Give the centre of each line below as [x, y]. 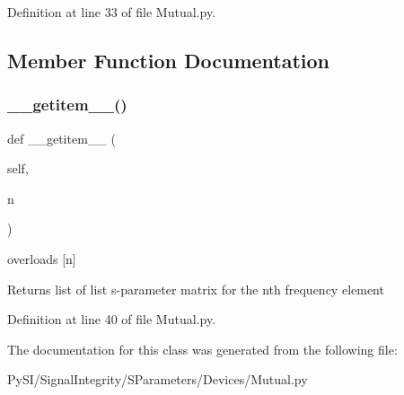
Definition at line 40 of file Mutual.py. [112, 319]
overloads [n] [42, 258]
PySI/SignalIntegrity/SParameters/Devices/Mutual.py [158, 379]
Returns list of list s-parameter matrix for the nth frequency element [196, 289]
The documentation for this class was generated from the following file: [202, 349]
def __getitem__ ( [61, 138]
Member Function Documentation [169, 60]
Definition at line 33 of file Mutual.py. [112, 12]
